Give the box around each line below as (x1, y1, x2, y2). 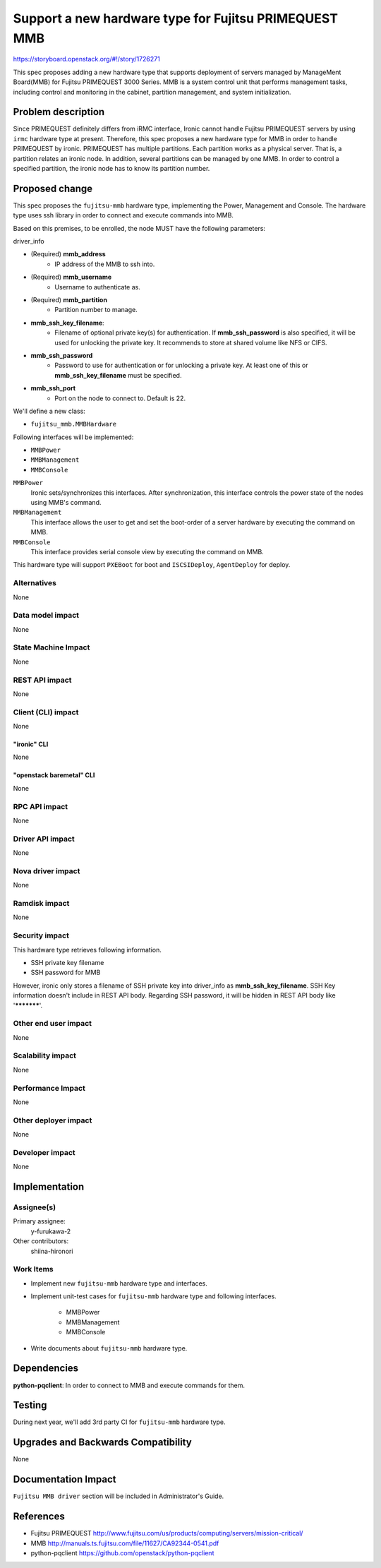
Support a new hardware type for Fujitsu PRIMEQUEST (13, 11, 339, 26)
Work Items (13, 1264, 54, 1274)
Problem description (13, 106, 105, 118)
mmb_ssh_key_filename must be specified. (54, 371, 182, 379)
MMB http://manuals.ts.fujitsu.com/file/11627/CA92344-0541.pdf (30, 1539, 219, 1548)
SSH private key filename (30, 958, 104, 966)
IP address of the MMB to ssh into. (54, 260, 155, 268)
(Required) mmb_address (30, 250, 106, 258)
